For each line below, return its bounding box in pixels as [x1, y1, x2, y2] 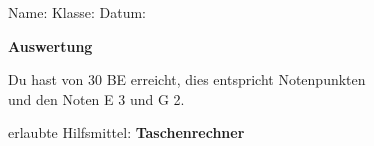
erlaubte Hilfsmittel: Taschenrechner [8, 122, 245, 143]
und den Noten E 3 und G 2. [8, 88, 185, 109]
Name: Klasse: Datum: [8, 2, 147, 22]
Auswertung [8, 35, 93, 56]
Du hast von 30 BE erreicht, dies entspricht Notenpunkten [8, 69, 366, 90]
